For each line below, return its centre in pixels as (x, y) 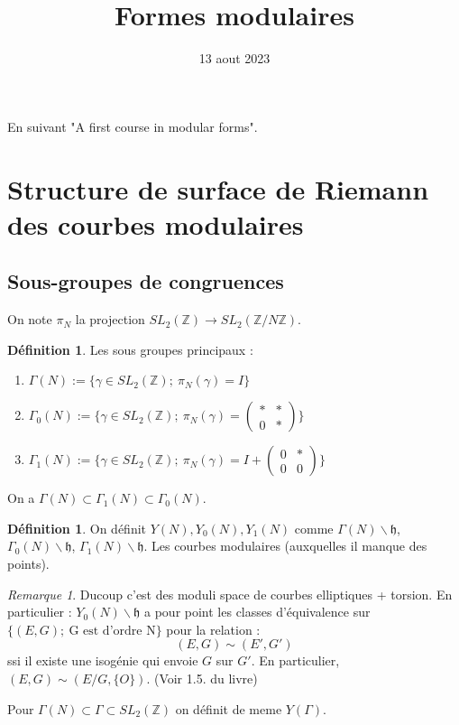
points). (28, 564)
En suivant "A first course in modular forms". (133, 126)
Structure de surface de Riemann (218, 188)
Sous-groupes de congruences (146, 281)
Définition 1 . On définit (77, 528)
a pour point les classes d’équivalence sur (257, 612)
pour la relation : (213, 629)
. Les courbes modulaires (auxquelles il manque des (285, 546)
